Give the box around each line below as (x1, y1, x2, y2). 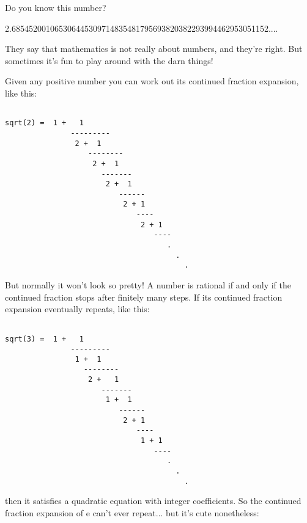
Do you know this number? (5, 1, 106, 13)
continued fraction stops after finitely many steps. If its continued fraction (5, 290, 283, 303)
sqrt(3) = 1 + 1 (5, 334, 84, 343)
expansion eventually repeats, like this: (5, 302, 150, 315)
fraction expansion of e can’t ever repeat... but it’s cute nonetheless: (5, 506, 259, 519)
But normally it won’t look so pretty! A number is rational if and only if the (5, 279, 291, 291)
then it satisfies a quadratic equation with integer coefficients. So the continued (5, 494, 301, 507)
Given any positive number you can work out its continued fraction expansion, (5, 75, 299, 87)
